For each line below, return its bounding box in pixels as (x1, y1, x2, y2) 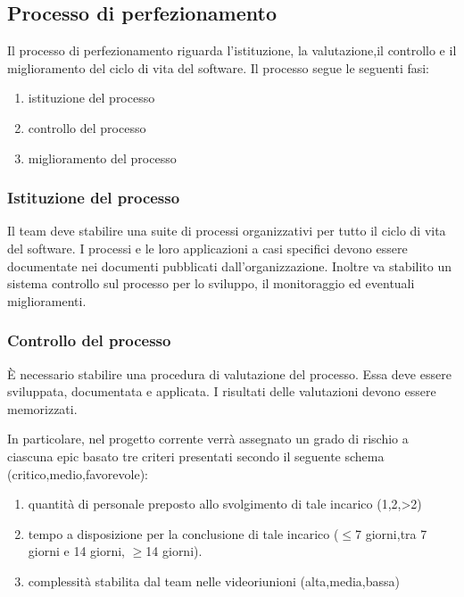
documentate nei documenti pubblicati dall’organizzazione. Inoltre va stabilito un (7, 256, 452, 275)
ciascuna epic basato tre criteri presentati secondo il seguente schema (7, 446, 385, 465)
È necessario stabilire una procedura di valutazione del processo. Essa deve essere (7, 364, 452, 383)
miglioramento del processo (28, 148, 177, 167)
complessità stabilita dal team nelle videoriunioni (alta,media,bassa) (28, 571, 400, 590)
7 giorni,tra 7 (355, 524, 427, 543)
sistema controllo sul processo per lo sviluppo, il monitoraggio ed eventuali (7, 274, 415, 293)
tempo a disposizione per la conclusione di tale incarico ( (28, 524, 339, 543)
